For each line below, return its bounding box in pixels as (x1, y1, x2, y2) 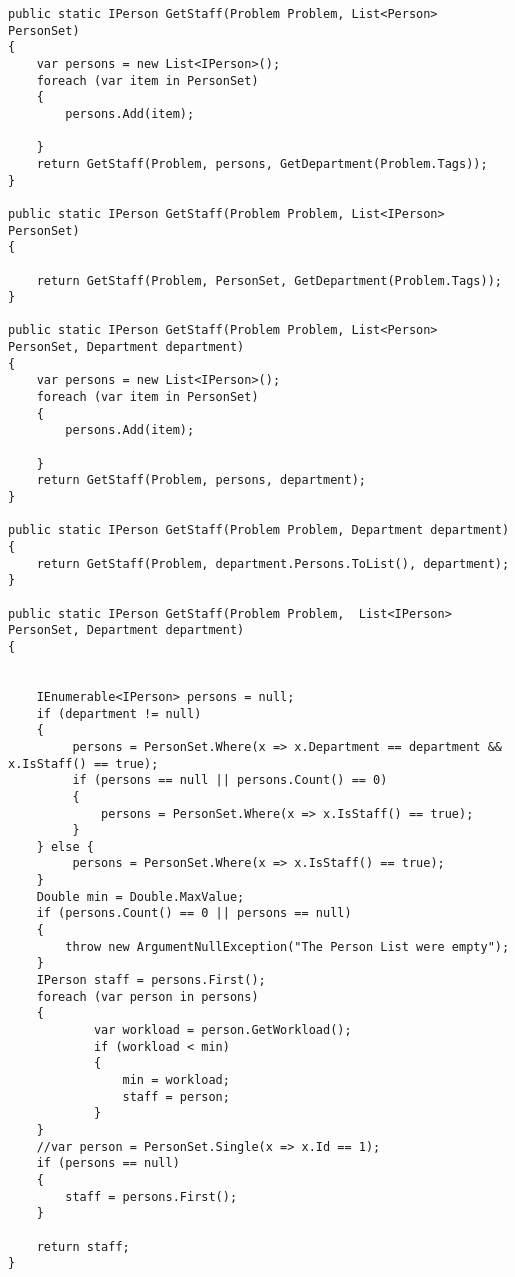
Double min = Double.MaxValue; (36, 889, 245, 904)
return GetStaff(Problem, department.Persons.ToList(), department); (36, 556, 510, 571)
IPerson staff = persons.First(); (36, 973, 266, 988)
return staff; (36, 1239, 130, 1254)
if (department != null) (36, 706, 202, 721)
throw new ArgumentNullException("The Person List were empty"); (65, 939, 510, 954)
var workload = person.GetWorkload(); (93, 1023, 352, 1038)
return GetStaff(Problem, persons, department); (36, 473, 366, 488)
